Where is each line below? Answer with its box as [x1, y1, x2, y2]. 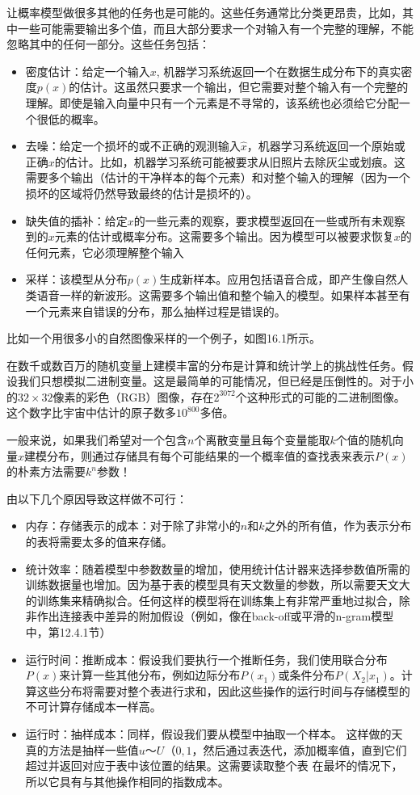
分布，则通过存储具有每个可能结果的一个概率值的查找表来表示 [47, 447, 376, 464]
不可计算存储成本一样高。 [25, 698, 162, 715]
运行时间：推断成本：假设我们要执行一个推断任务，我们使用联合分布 [25, 650, 388, 667]
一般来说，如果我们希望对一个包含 [6, 431, 187, 448]
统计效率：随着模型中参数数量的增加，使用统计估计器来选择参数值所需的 [25, 560, 410, 577]
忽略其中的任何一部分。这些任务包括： [6, 36, 210, 53]
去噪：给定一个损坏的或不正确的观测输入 [25, 137, 241, 154]
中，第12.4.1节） [25, 624, 111, 640]
